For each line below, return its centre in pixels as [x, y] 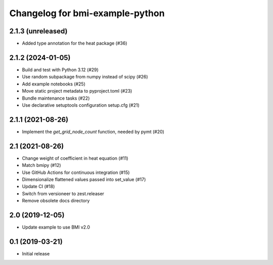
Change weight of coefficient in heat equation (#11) [75, 158]
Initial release [36, 253]
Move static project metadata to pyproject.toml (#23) [77, 91]
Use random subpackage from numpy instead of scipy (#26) [85, 77]
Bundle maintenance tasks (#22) [56, 98]
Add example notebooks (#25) [54, 84]
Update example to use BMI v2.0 [56, 227]
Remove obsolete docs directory [56, 201]
